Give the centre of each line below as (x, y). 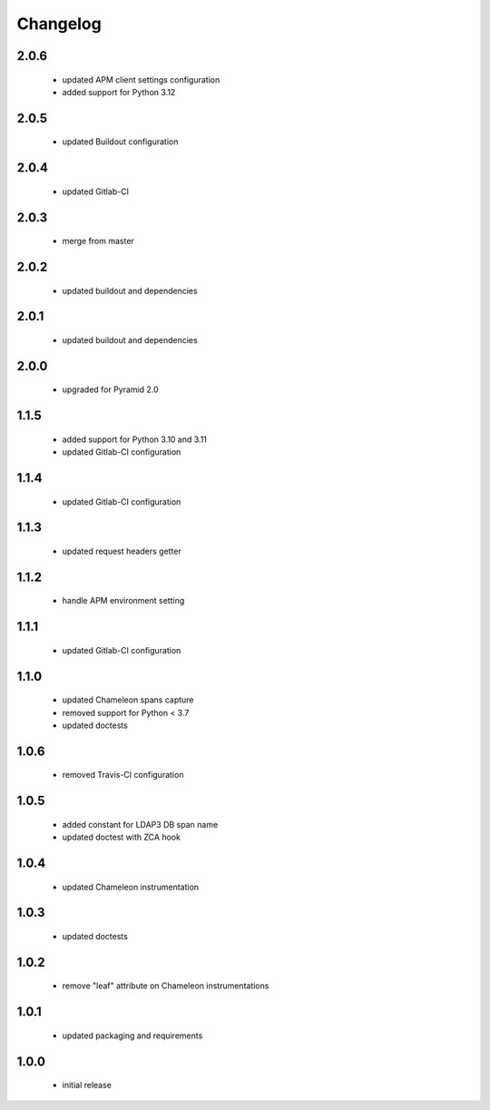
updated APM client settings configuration (141, 79)
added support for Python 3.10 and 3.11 (135, 439)
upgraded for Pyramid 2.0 (110, 389)
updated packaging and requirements (132, 1036)
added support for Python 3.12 (119, 92)
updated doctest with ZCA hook (122, 837)
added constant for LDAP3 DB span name (140, 824)
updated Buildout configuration (120, 142)
